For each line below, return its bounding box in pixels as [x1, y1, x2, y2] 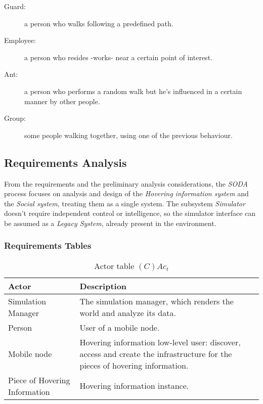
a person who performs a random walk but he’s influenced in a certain [24, 85, 242, 96]
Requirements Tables [4, 239, 92, 252]
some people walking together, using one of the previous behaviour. [24, 129, 233, 140]
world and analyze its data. [79, 306, 176, 319]
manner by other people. [24, 96, 100, 106]
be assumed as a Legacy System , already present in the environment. [4, 217, 216, 228]
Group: [4, 113, 26, 123]
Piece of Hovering [8, 374, 70, 386]
